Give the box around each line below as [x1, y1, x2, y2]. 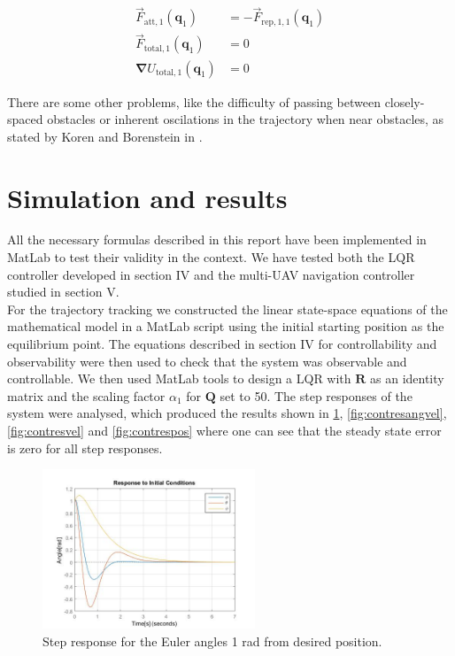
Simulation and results [7, 179, 288, 215]
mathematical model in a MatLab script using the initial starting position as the [7, 317, 444, 336]
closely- [384, 92, 425, 111]
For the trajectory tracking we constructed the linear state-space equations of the [7, 299, 448, 318]
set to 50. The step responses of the [220, 386, 413, 405]
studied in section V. [7, 282, 120, 301]
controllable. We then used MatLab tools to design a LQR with [7, 369, 351, 388]
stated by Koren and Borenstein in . [7, 127, 203, 145]
